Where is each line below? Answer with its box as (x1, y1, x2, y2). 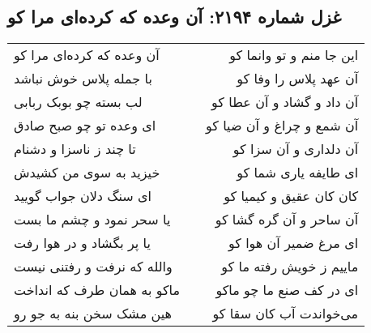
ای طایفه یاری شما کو (237, 163, 359, 182)
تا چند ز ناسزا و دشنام (14, 139, 136, 159)
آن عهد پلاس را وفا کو (237, 69, 359, 88)
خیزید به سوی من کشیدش (14, 163, 160, 182)
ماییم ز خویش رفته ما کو (221, 257, 359, 276)
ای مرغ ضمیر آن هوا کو (228, 233, 359, 253)
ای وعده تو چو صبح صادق (14, 116, 156, 135)
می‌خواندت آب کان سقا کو (212, 304, 359, 323)
